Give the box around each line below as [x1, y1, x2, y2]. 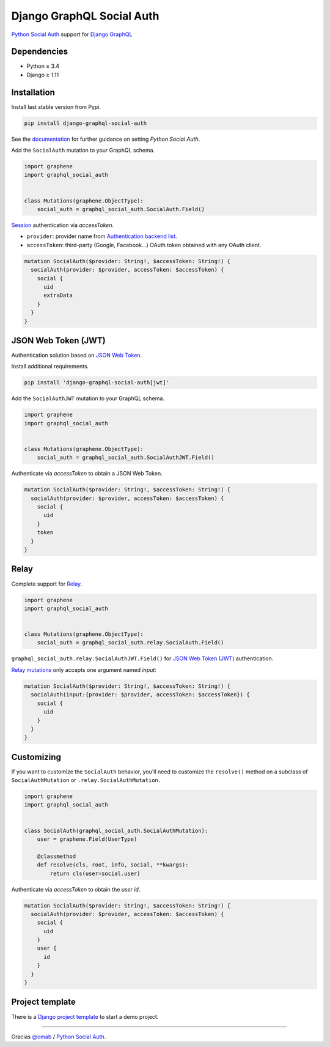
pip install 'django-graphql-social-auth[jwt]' [24, 379, 169, 386]
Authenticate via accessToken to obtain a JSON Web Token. [11, 470, 163, 477]
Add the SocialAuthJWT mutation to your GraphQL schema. [11, 395, 165, 402]
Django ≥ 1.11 [26, 71, 59, 78]
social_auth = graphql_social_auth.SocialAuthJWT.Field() [37, 454, 215, 461]
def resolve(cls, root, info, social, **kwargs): [37, 862, 189, 868]
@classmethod [37, 852, 76, 860]
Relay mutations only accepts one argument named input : [11, 666, 157, 673]
